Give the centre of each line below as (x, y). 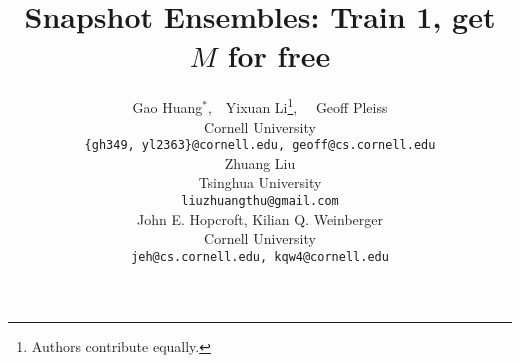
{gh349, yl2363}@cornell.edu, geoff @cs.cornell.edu (260, 145)
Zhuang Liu (260, 162)
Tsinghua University (260, 182)
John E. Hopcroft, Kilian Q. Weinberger (260, 218)
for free (279, 55)
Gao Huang (167, 106)
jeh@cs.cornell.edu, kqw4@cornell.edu (260, 256)
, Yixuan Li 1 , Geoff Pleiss (297, 105)
